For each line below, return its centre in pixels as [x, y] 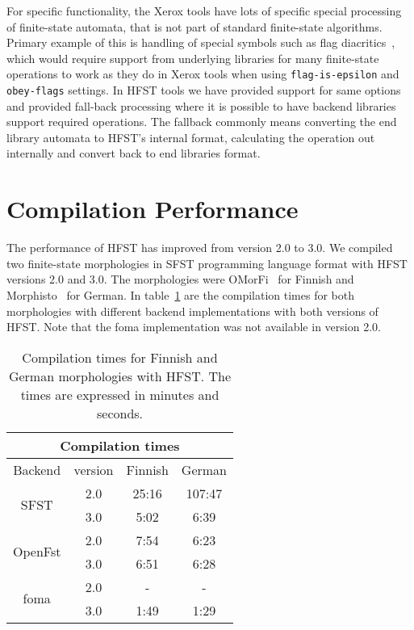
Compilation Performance [153, 209]
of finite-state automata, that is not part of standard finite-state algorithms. [194, 26]
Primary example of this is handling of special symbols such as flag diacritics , [201, 42]
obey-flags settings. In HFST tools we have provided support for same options [204, 90]
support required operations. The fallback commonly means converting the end [202, 122]
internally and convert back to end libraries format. [134, 153]
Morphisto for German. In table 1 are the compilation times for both [180, 294]
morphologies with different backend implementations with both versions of [192, 311]
